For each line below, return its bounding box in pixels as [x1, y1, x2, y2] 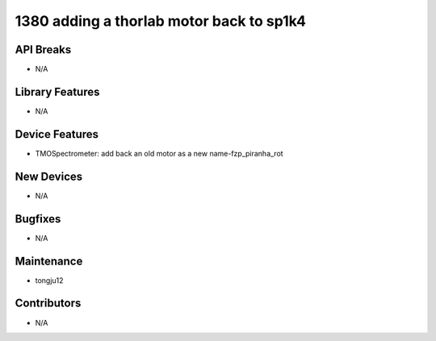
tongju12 [35, 275, 64, 285]
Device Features [15, 127, 99, 141]
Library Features [15, 85, 100, 98]
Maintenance [15, 254, 83, 268]
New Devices [15, 169, 83, 183]
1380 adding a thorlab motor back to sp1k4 [15, 12, 307, 30]
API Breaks [15, 43, 72, 56]
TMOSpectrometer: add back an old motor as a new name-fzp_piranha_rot [35, 148, 283, 158]
